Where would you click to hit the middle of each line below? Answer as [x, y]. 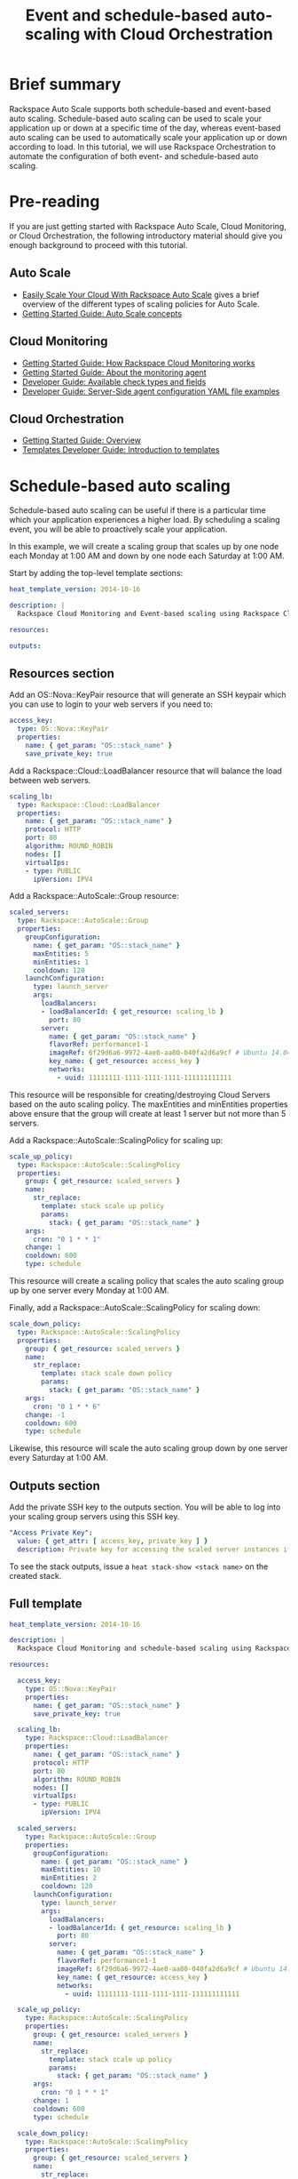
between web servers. [50, 780]
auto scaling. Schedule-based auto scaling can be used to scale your [136, 118]
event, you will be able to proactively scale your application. [118, 529]
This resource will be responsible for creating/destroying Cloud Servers [140, 1094]
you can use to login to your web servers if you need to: [111, 704]
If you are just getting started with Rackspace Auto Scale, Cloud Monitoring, [148, 226]
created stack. [35, 1575]
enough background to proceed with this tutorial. [98, 244]
